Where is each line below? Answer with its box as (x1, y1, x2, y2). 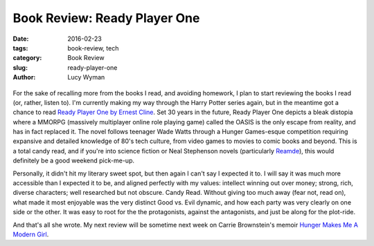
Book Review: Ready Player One (12, 10, 200, 26)
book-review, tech (67, 44, 119, 52)
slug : (12, 63, 28, 72)
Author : (12, 73, 36, 82)
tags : (12, 44, 28, 52)
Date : (12, 35, 29, 43)
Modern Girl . (12, 230, 49, 238)
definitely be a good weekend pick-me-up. (12, 156, 135, 165)
